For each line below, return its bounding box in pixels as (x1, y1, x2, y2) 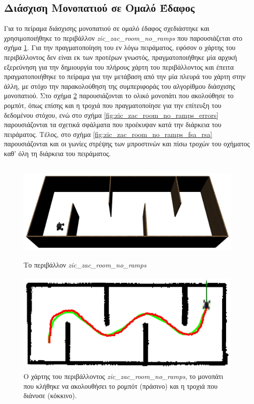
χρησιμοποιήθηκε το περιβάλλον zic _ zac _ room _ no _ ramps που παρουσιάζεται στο (4, 32, 243, 43)
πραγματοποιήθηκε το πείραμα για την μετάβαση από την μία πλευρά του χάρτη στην (4, 71, 246, 81)
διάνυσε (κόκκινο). (23, 390, 77, 401)
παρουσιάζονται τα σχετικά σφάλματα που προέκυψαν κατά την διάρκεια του (4, 119, 222, 130)
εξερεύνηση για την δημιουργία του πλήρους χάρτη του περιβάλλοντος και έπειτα (4, 61, 234, 72)
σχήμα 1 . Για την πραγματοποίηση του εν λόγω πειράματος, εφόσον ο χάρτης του (4, 42, 235, 53)
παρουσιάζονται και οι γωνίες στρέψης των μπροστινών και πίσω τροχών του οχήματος (4, 138, 250, 149)
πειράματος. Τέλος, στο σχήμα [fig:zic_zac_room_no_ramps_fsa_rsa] (4, 129, 212, 139)
